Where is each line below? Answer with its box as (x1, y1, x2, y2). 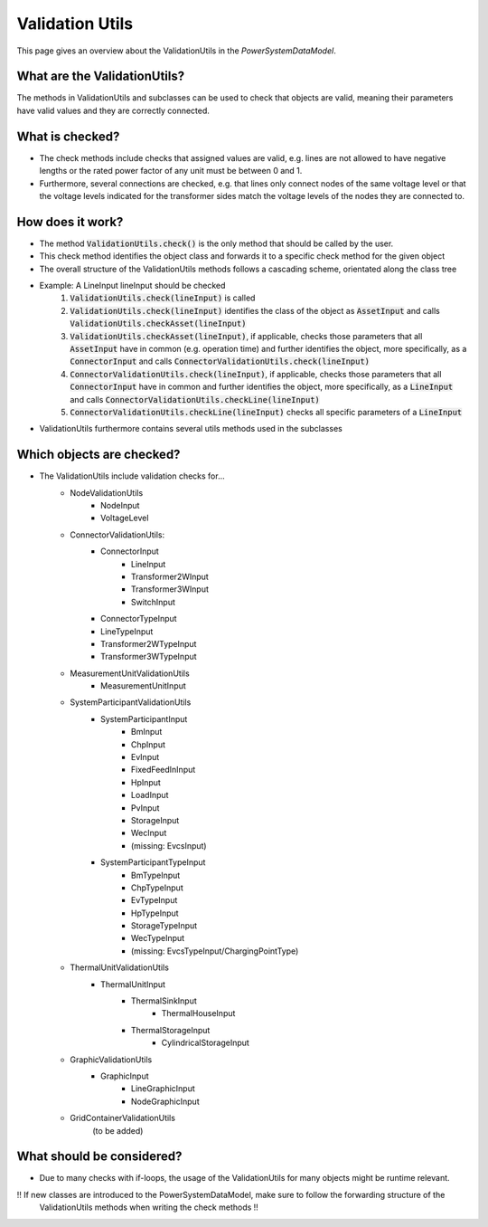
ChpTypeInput (131, 882, 184, 893)
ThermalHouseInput (161, 1008, 236, 1019)
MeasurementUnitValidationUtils (70, 668, 190, 679)
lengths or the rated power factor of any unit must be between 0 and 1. (39, 166, 303, 176)
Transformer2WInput (131, 571, 210, 582)
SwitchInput (131, 596, 176, 607)
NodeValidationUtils (70, 487, 144, 498)
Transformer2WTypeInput (100, 638, 197, 649)
